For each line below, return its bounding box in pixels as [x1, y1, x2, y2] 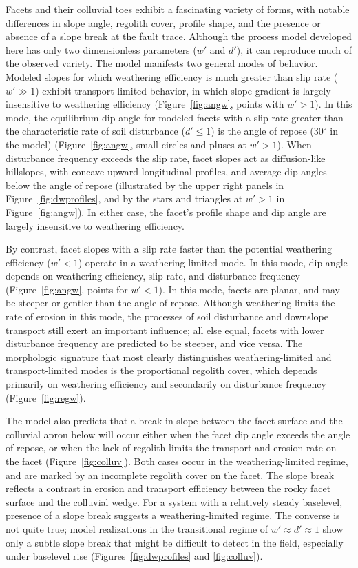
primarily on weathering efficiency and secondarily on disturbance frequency [6, 377, 326, 391]
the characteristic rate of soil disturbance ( [6, 124, 185, 138]
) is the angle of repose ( [211, 124, 314, 138]
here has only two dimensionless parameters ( [6, 42, 197, 57]
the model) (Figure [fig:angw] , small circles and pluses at [6, 137, 246, 151]
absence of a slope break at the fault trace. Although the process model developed [6, 29, 352, 43]
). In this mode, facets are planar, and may [158, 282, 340, 296]
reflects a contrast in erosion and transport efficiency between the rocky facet [6, 481, 331, 496]
